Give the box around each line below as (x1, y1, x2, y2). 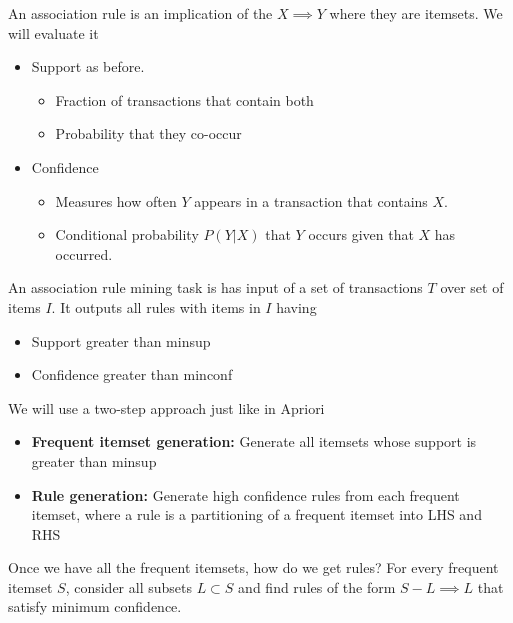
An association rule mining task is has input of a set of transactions (8, 277, 423, 298)
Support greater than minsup (31, 330, 211, 351)
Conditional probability (55, 224, 199, 245)
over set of (440, 277, 504, 298)
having (276, 296, 317, 317)
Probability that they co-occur (55, 123, 242, 144)
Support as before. (31, 56, 145, 77)
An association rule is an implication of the (8, 3, 273, 23)
